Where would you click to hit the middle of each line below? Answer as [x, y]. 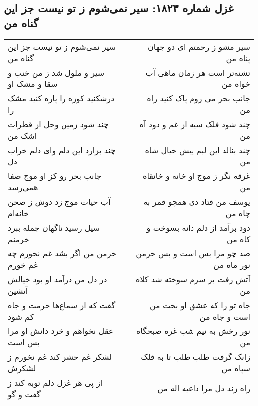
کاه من [238, 239]
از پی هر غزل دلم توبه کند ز [55, 382]
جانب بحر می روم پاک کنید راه [198, 98]
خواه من [236, 83]
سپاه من [236, 368]
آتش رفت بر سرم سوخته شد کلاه [193, 279]
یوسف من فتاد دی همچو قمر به [197, 201]
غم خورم [23, 264]
